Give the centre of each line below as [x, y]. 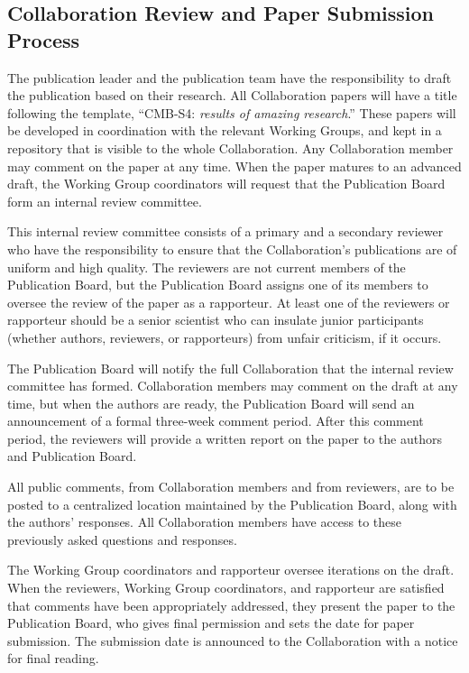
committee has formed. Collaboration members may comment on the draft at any [233, 386]
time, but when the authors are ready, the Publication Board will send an [211, 403]
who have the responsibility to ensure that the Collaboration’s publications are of [232, 249]
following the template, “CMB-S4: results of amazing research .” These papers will [232, 112]
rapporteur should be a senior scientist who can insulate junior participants [216, 320]
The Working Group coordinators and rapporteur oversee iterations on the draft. [231, 570]
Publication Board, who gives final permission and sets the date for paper [211, 623]
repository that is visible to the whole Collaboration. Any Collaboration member [230, 148]
